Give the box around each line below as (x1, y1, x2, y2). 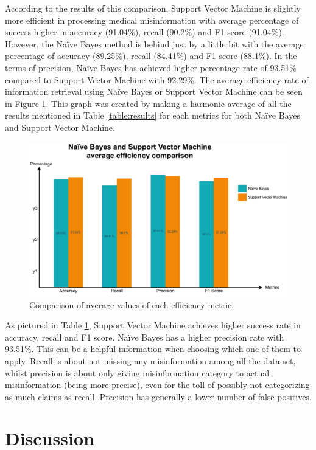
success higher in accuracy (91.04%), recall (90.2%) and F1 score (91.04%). (5, 26, 284, 38)
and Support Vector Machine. (5, 120, 115, 133)
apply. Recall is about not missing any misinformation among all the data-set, (5, 354, 296, 367)
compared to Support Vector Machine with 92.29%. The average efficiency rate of (5, 73, 309, 86)
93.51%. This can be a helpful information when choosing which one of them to (5, 342, 301, 355)
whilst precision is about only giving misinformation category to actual (5, 366, 270, 379)
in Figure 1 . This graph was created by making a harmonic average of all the (5, 97, 292, 109)
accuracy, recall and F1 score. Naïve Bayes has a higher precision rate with (5, 330, 284, 343)
